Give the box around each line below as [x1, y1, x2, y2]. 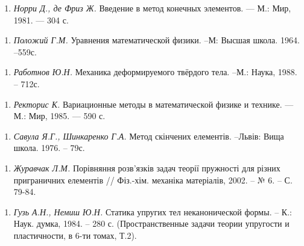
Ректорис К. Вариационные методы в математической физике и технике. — [13, 97, 294, 110]
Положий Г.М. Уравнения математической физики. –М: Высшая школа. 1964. [13, 34, 300, 46]
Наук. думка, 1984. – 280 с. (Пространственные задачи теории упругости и [13, 217, 290, 230]
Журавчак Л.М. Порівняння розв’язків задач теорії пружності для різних [13, 161, 280, 174]
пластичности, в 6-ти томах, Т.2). [13, 229, 137, 241]
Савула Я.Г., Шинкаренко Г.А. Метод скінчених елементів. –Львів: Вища [13, 129, 284, 142]
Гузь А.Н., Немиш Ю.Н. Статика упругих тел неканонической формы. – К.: [13, 205, 292, 218]
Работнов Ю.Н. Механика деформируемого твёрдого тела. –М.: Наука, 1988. [13, 66, 297, 78]
